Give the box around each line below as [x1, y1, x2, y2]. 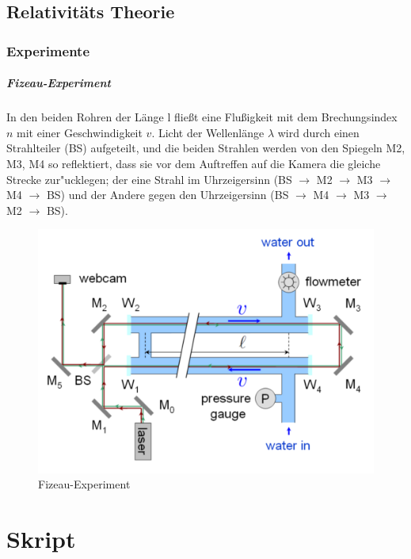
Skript [6, 522, 76, 554]
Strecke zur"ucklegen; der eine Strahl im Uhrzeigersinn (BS [6, 170, 292, 187]
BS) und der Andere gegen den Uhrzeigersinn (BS [46, 186, 289, 203]
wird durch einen [277, 124, 360, 140]
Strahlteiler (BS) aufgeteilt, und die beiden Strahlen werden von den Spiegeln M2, [6, 140, 405, 156]
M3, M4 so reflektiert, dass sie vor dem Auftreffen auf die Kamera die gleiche [6, 155, 381, 171]
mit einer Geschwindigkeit [17, 124, 143, 140]
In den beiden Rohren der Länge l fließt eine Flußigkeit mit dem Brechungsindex [6, 109, 398, 125]
